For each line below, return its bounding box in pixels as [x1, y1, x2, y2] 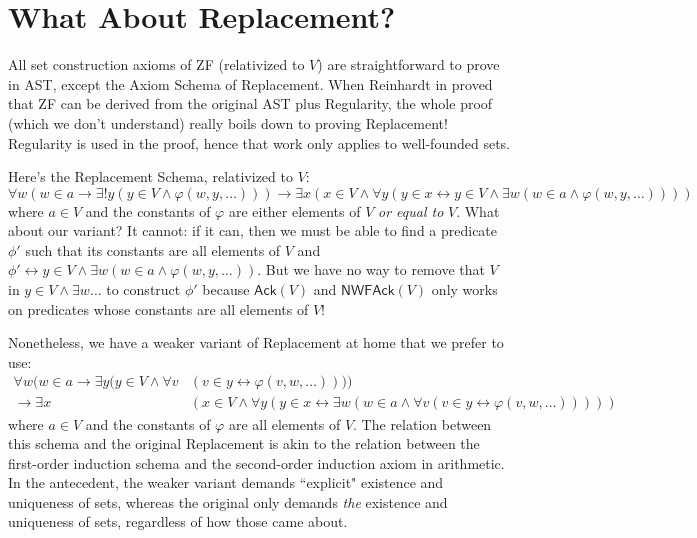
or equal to [378, 200, 444, 221]
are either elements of [228, 200, 361, 221]
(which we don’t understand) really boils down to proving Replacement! [8, 112, 448, 133]
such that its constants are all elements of [25, 239, 281, 260]
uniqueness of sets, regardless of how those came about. [8, 511, 348, 532]
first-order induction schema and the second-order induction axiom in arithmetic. [8, 452, 505, 473]
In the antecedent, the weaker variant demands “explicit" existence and [8, 472, 444, 493]
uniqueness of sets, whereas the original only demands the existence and [8, 491, 448, 512]
